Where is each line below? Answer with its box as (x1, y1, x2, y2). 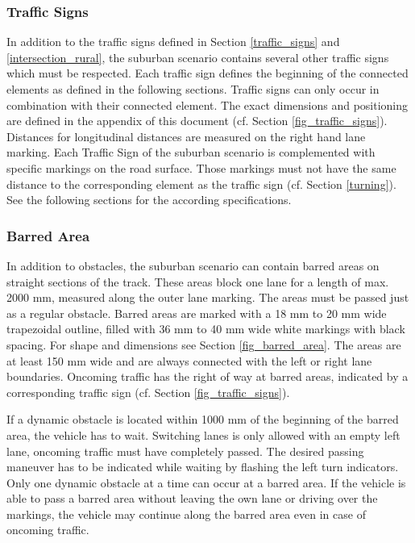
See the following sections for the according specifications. (6, 191, 292, 208)
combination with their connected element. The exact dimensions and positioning (6, 96, 409, 113)
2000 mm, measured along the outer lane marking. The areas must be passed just (6, 289, 409, 306)
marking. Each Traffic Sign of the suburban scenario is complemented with (6, 144, 376, 161)
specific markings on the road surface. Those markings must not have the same (6, 159, 396, 176)
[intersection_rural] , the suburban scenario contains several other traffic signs (6, 48, 389, 65)
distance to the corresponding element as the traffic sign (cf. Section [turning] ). (6, 175, 396, 192)
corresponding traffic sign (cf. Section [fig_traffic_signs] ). (6, 383, 290, 400)
